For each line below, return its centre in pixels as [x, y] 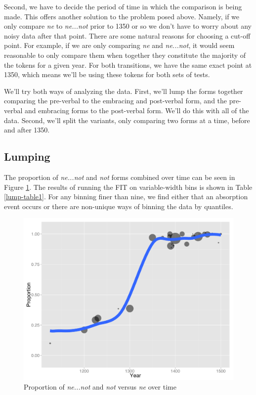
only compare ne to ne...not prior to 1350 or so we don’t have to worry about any [128, 26]
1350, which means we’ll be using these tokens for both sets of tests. [107, 74]
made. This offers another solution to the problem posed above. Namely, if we [122, 16]
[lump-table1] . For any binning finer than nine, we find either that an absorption [126, 197]
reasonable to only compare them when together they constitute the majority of [125, 55]
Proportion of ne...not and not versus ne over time [100, 387]
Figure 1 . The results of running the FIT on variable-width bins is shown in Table [128, 187]
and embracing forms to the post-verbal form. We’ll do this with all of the [137, 110]
